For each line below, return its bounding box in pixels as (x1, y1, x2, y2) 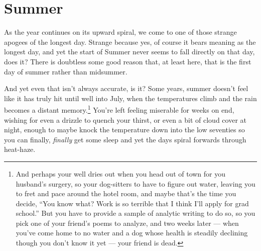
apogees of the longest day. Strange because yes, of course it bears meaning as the (4, 36, 256, 47)
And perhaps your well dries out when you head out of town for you (16, 168, 226, 179)
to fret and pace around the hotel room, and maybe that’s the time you (16, 188, 236, 199)
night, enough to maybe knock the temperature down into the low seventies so (4, 124, 245, 135)
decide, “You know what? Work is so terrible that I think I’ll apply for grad (16, 198, 249, 208)
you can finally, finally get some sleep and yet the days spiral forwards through (4, 134, 246, 144)
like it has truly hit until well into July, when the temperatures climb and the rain (4, 93, 257, 103)
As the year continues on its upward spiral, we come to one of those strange (4, 27, 237, 37)
